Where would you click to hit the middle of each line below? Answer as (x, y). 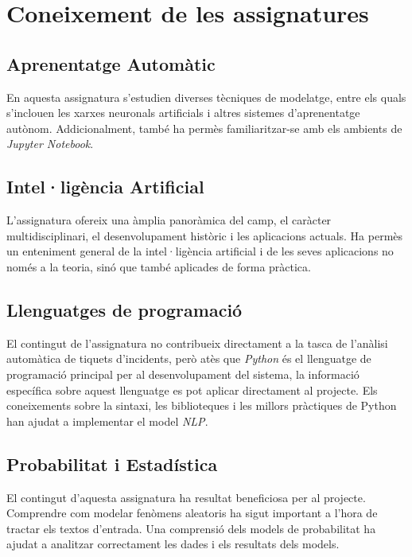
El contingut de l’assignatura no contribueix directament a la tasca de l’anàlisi (197, 343)
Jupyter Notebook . (50, 144)
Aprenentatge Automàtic (111, 63)
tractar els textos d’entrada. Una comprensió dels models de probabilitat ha (191, 528)
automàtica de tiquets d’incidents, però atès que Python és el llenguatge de (189, 358)
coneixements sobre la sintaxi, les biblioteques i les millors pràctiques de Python (202, 405)
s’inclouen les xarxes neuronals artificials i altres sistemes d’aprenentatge (183, 113)
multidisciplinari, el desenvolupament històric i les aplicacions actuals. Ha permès (205, 235)
